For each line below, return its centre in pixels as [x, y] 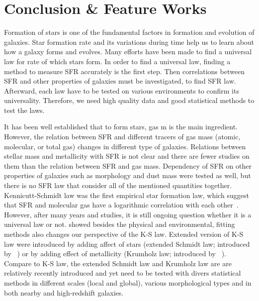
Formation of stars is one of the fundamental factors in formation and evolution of [129, 32]
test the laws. [24, 110]
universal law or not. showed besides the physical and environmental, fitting [120, 224]
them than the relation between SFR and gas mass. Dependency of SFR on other [128, 165]
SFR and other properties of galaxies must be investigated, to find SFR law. [120, 81]
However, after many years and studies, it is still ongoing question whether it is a [128, 214]
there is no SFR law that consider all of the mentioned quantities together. [118, 185]
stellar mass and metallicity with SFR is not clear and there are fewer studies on [127, 156]
